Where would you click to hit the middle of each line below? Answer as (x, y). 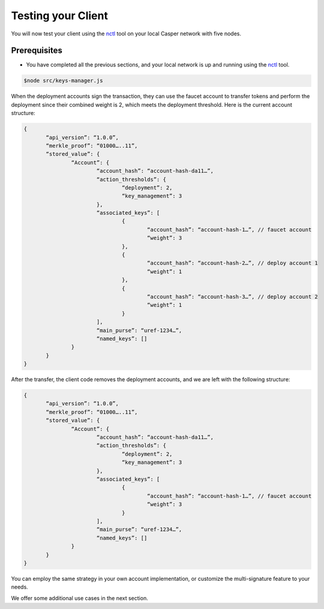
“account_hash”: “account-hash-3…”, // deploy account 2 (232, 297)
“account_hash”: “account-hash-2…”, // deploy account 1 (232, 263)
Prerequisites (37, 51)
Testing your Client (59, 16)
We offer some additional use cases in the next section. (79, 598)
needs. (19, 587)
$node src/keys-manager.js (63, 81)
